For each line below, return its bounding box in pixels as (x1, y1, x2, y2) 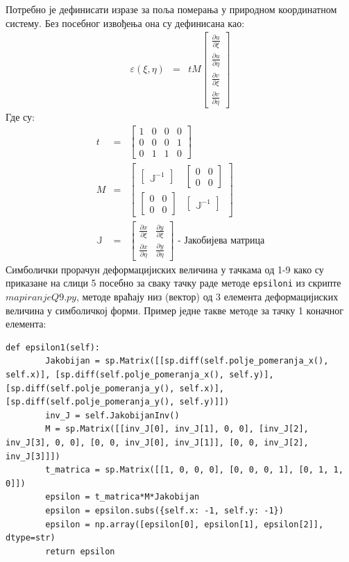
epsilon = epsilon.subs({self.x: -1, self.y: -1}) (45, 505, 284, 516)
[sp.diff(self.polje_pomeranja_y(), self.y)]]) (6, 397, 230, 407)
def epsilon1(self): (6, 342, 101, 352)
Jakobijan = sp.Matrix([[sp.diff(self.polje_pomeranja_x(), (45, 356, 329, 366)
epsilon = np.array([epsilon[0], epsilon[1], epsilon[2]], (45, 519, 324, 529)
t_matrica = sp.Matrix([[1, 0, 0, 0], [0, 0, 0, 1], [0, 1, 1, (45, 465, 343, 475)
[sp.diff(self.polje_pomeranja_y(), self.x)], (6, 383, 224, 393)
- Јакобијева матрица (178, 236, 265, 246)
